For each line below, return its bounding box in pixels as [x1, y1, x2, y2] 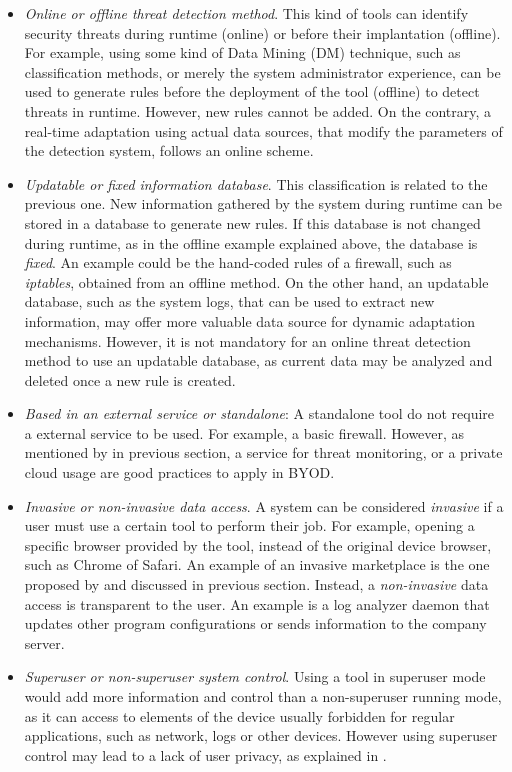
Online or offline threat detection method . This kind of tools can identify [24, 3, 469, 23]
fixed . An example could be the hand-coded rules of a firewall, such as [24, 252, 452, 273]
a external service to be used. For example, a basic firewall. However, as [24, 422, 465, 443]
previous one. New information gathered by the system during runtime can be [24, 193, 503, 214]
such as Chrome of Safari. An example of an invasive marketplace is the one [24, 554, 490, 575]
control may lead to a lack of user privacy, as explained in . [24, 744, 387, 765]
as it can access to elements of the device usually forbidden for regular [24, 705, 455, 726]
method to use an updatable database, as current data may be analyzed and [24, 350, 493, 371]
